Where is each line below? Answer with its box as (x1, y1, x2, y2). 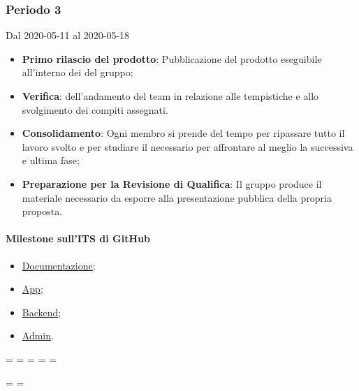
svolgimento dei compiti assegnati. (22, 102, 168, 117)
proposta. (22, 204, 63, 219)
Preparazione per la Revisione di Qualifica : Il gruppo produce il (22, 176, 322, 191)
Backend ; (22, 304, 61, 319)
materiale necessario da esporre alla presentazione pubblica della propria (22, 190, 332, 205)
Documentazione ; (22, 258, 96, 272)
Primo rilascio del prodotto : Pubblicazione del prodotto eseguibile (22, 51, 322, 66)
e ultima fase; (22, 153, 80, 168)
